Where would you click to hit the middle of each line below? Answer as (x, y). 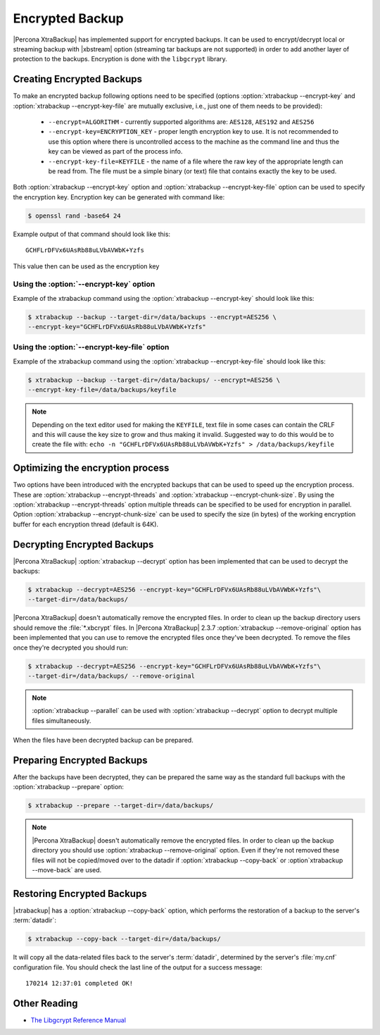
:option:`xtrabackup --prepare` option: (69, 787)
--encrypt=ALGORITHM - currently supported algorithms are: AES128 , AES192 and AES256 (181, 122)
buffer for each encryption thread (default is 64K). (85, 524)
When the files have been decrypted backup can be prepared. (103, 740)
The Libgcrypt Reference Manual (78, 1020)
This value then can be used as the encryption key (86, 266)
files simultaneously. (62, 720)
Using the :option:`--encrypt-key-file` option (91, 347)
